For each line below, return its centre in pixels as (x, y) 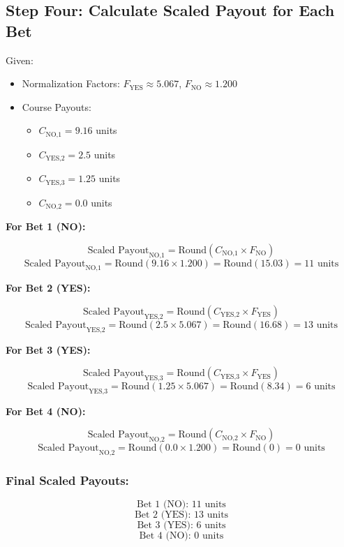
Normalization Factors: (71, 83)
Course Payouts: (57, 106)
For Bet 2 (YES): (48, 288)
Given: (20, 60)
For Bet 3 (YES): (48, 349)
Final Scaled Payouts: (67, 480)
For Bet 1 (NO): (46, 226)
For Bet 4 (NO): (46, 411)
